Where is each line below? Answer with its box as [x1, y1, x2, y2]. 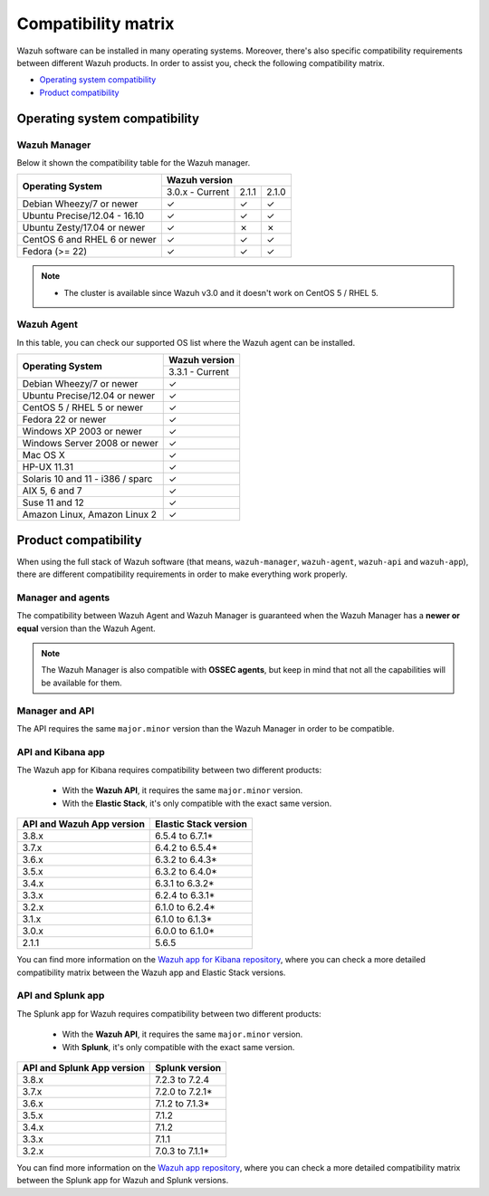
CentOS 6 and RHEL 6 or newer [22, 234, 158, 246]
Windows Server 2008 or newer [22, 437, 158, 450]
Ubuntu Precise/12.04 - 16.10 [22, 209, 145, 222]
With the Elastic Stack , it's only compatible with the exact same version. [62, 798, 332, 808]
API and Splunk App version [22, 1061, 145, 1074]
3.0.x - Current [166, 186, 230, 198]
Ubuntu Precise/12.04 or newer [22, 389, 156, 402]
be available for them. [41, 677, 122, 688]
